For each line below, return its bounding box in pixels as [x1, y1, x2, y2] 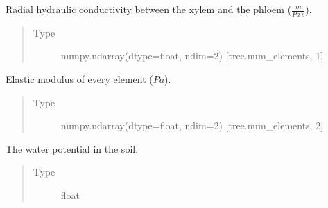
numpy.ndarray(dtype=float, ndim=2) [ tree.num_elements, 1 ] [60, 48, 324, 63]
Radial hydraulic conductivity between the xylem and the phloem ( [6, 2, 292, 16]
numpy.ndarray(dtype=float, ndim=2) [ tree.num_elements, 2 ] [60, 118, 324, 133]
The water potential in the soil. [6, 141, 139, 155]
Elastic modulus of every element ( [6, 72, 153, 86]
